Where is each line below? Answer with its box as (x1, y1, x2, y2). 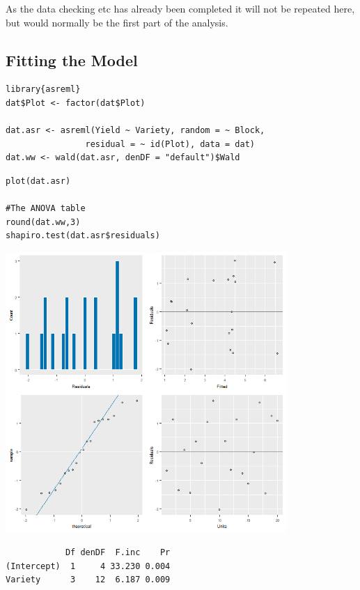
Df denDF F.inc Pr (65, 548, 171, 558)
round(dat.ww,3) (6, 217, 81, 227)
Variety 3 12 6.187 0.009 (6, 575, 171, 585)
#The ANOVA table (6, 203, 86, 214)
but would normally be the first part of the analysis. (6, 15, 228, 29)
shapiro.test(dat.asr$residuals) (6, 231, 160, 241)
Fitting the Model (6, 49, 138, 70)
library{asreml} (6, 84, 81, 95)
